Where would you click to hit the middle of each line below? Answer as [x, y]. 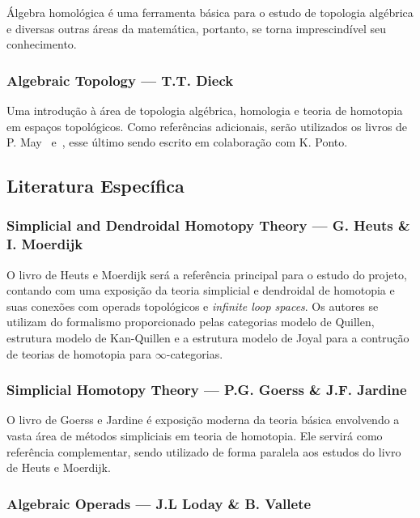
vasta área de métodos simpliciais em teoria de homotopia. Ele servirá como [195, 436]
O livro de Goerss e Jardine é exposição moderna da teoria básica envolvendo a [203, 420]
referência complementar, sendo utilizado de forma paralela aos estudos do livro [204, 451]
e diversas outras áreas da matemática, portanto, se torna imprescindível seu [196, 28]
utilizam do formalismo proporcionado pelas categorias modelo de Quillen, [191, 322]
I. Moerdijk [45, 244]
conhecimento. [42, 44]
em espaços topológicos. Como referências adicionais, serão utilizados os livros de [207, 126]
